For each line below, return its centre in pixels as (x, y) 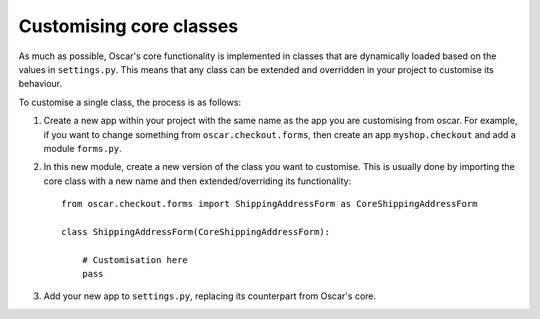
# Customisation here (135, 259)
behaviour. (40, 84)
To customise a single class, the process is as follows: (130, 102)
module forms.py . (82, 148)
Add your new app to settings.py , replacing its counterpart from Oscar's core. (210, 296)
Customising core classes (128, 26)
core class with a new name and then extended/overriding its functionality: (197, 181)
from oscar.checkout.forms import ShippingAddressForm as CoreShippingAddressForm (269, 204)
